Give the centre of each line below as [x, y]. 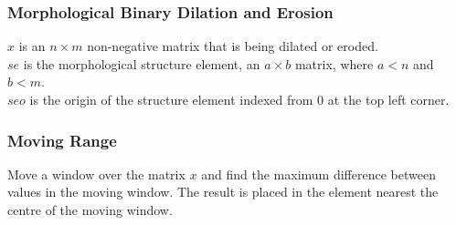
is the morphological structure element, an [142, 63]
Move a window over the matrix [96, 174]
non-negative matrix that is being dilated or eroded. [233, 46]
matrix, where [334, 63]
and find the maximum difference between [318, 174]
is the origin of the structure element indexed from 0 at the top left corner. [239, 99]
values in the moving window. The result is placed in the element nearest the [223, 192]
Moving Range [62, 140]
